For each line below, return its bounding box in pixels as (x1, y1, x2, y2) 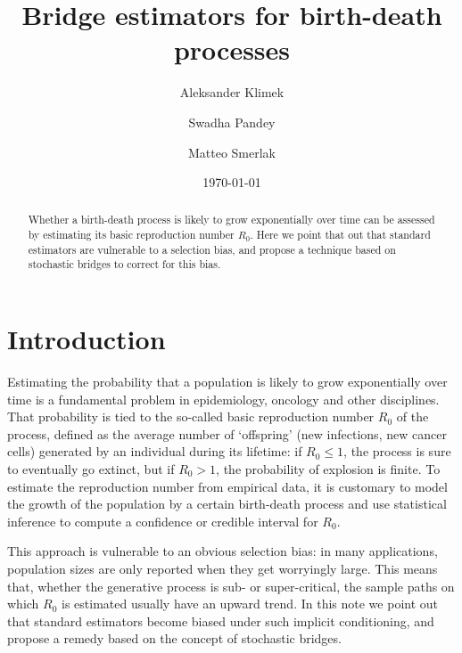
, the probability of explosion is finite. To (216, 460, 441, 478)
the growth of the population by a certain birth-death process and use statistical (7, 494, 447, 513)
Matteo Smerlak (187, 143, 276, 161)
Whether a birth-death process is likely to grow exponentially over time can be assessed (28, 212, 435, 227)
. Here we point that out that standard (250, 227, 431, 242)
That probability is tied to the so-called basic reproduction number (7, 407, 375, 426)
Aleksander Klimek (179, 83, 285, 102)
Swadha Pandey (188, 112, 276, 131)
